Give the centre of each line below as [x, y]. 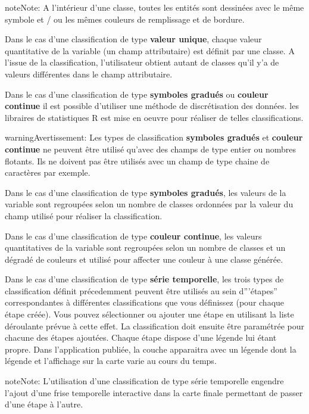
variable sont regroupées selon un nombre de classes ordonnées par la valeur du [149, 204]
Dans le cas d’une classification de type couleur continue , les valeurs [133, 236]
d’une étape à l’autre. [44, 404]
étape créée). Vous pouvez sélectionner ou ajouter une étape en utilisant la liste [149, 314]
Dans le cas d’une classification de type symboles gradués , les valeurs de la [146, 192]
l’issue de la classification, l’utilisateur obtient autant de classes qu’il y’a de [142, 62]
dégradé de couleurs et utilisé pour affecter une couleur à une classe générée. [144, 259]
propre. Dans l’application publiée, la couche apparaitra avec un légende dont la [151, 349]
